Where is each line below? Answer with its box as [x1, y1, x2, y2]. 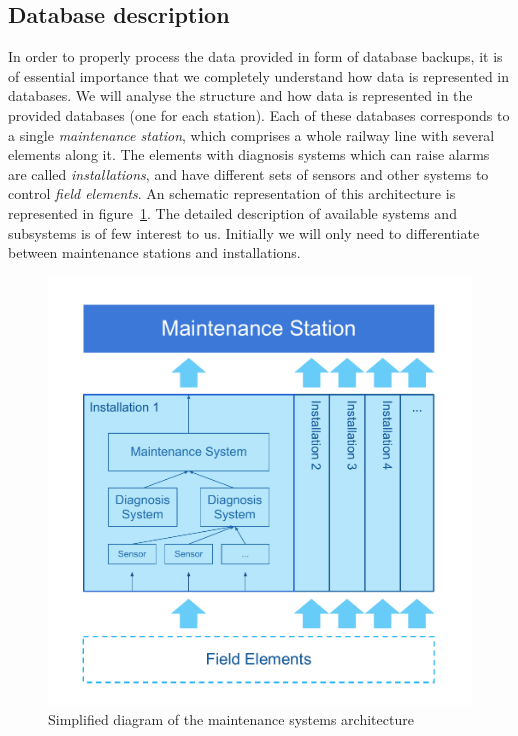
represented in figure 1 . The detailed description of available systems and [8, 202, 457, 223]
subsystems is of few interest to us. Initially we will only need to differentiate [8, 222, 480, 243]
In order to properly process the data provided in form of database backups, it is [8, 46, 503, 67]
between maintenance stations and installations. [8, 242, 301, 263]
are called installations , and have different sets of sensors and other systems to [8, 163, 489, 184]
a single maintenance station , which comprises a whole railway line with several [8, 124, 495, 145]
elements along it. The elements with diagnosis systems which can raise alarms [8, 144, 490, 165]
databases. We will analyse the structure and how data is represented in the [8, 85, 473, 106]
